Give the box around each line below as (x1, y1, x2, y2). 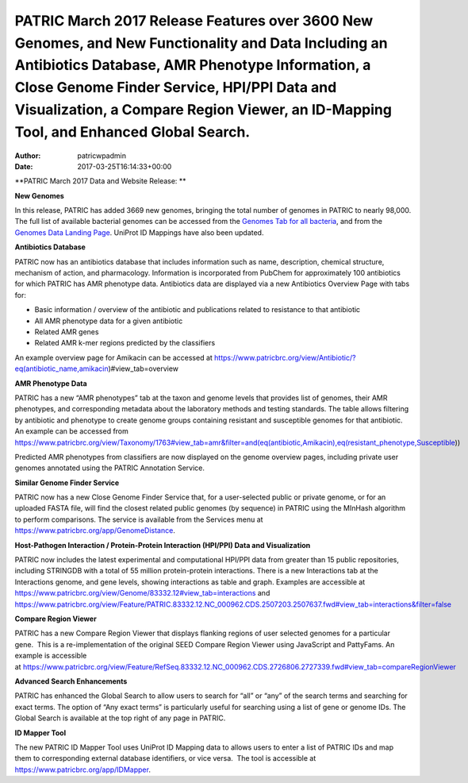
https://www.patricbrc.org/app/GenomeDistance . (14, 526, 176, 535)
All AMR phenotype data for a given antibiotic (34, 316, 183, 326)
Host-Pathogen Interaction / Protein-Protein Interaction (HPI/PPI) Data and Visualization (14, 540, 311, 550)
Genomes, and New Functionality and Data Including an (14, 34, 388, 52)
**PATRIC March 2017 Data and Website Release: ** (14, 176, 186, 186)
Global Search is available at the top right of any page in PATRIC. (14, 713, 226, 723)
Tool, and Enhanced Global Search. (14, 123, 251, 141)
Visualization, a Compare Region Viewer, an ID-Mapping (14, 100, 393, 118)
